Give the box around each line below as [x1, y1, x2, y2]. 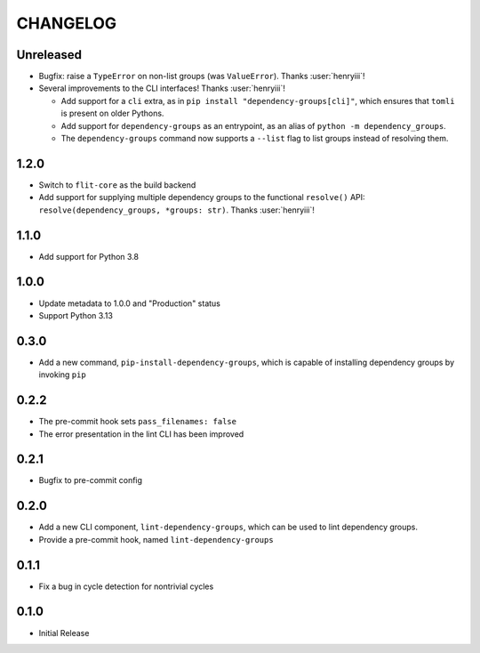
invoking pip [38, 369, 86, 380]
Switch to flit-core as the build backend [38, 179, 196, 190]
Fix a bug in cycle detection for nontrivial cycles [38, 581, 214, 592]
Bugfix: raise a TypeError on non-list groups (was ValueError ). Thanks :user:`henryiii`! [38, 71, 365, 82]
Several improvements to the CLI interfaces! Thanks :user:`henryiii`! [38, 83, 286, 93]
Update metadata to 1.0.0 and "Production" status [38, 298, 221, 309]
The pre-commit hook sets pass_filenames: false [38, 416, 237, 427]
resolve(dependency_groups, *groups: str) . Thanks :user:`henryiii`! [38, 205, 316, 215]
